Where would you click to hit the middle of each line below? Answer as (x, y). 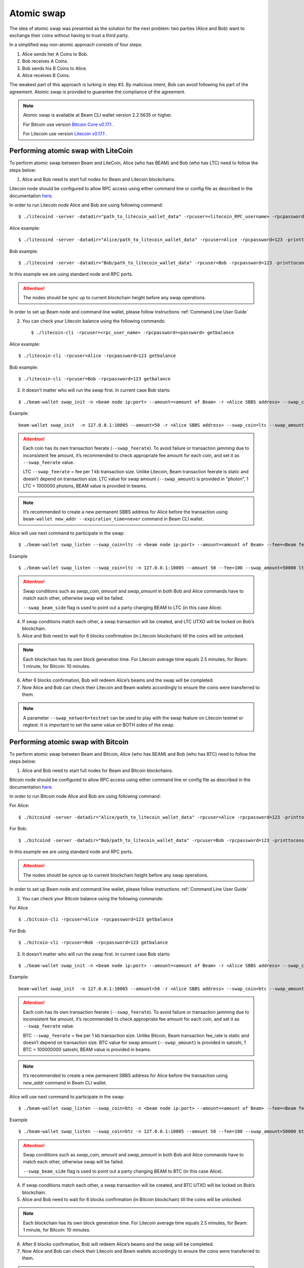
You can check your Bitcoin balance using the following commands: (93, 898)
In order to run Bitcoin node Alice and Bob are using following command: (85, 796)
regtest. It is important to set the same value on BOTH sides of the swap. (99, 725)
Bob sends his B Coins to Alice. (54, 68)
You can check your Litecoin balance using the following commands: (94, 321)
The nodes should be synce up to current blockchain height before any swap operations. (116, 875)
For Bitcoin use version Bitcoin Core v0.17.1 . (68, 124)
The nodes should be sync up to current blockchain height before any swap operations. (115, 298)
